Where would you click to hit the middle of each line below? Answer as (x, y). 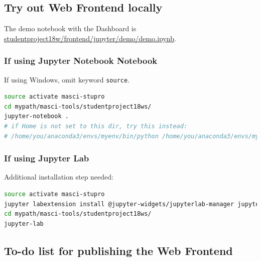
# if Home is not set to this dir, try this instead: (96, 126)
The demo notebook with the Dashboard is (70, 28)
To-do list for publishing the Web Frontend (118, 250)
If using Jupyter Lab (47, 158)
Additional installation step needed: (59, 177)
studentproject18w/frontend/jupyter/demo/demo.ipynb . (90, 38)
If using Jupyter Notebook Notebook (81, 61)
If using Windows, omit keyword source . (67, 79)
